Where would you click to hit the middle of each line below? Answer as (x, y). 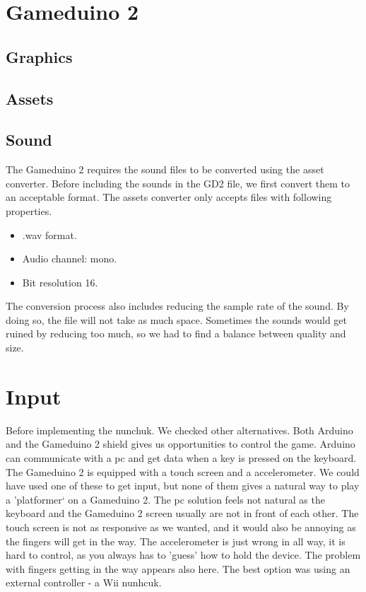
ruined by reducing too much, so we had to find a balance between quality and (176, 333)
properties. (29, 210)
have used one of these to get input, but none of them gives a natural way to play (183, 486)
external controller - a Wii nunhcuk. (84, 582)
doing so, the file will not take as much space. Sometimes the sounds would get (177, 319)
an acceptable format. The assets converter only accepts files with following (169, 197)
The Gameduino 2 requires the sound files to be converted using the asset (165, 169)
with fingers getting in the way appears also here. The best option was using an (178, 568)
